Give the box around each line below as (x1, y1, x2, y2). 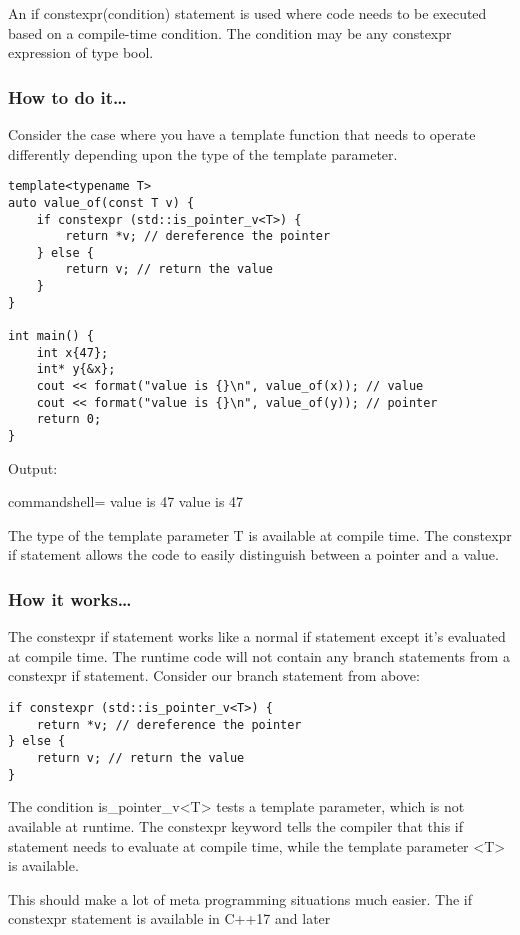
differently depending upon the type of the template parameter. (8, 143, 398, 164)
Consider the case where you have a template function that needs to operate (8, 124, 476, 144)
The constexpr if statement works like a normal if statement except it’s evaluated (8, 626, 506, 647)
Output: (8, 457, 58, 478)
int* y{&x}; (36, 362, 116, 377)
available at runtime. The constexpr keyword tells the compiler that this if (8, 815, 463, 836)
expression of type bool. (8, 42, 154, 63)
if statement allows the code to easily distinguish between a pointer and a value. (8, 544, 499, 565)
